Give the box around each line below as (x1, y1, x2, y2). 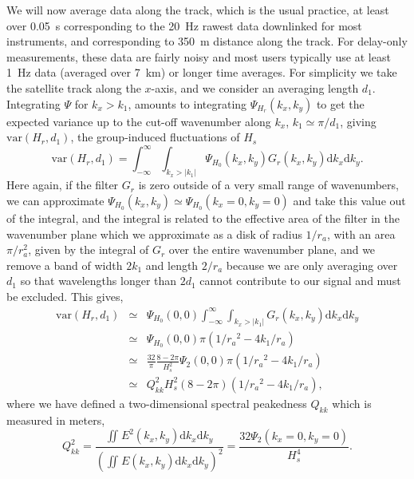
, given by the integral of (28, 241, 149, 258)
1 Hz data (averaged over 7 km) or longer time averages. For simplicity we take (6, 64, 397, 81)
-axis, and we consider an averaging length (151, 79, 359, 96)
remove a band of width (6, 256, 123, 273)
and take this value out (293, 192, 406, 208)
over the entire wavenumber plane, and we (168, 241, 376, 258)
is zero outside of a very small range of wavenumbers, (138, 176, 399, 193)
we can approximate (6, 192, 104, 208)
